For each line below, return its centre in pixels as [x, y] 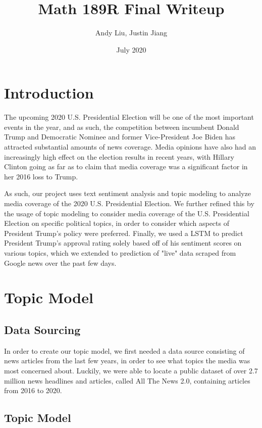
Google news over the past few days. [60, 263]
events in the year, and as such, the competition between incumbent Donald [122, 127]
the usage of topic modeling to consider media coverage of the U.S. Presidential [127, 213]
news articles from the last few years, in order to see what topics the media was [127, 361]
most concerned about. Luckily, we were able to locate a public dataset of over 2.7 [131, 370]
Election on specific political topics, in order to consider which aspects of [117, 223]
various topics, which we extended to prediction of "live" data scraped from [120, 252]
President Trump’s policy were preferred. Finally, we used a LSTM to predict [124, 233]
